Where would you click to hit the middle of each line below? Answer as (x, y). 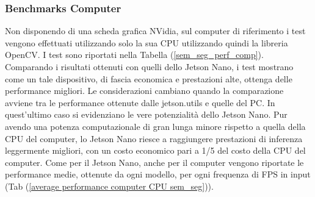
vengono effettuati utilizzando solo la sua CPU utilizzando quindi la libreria (147, 42)
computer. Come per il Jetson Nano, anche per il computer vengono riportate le (154, 162)
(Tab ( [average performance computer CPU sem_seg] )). (109, 186)
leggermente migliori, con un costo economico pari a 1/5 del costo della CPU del (155, 150)
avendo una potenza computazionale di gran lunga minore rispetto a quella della (155, 126)
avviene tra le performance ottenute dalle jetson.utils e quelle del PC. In (140, 102)
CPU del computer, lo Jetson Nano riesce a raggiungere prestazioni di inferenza (154, 138)
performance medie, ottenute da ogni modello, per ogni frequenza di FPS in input (158, 174)
